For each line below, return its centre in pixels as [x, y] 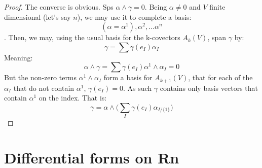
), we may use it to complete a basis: [134, 16]
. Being [156, 7]
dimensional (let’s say [38, 16]
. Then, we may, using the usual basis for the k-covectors [92, 37]
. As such [138, 88]
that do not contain [44, 88]
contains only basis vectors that [209, 88]
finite [217, 7]
